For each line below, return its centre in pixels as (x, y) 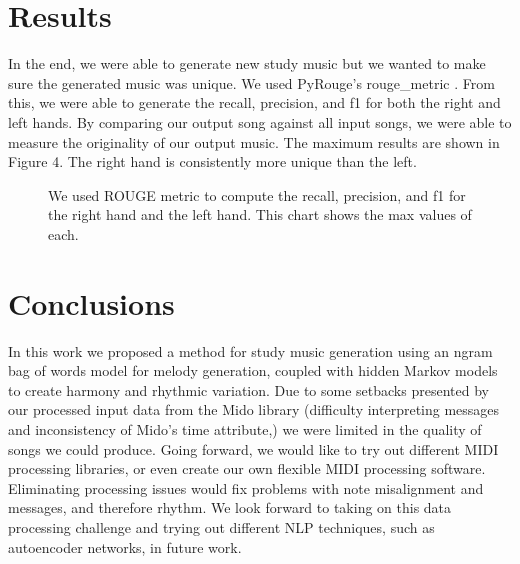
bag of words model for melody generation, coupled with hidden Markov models (253, 370)
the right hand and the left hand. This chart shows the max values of (260, 214)
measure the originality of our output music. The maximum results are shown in (254, 141)
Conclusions (91, 302)
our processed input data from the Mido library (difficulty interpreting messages (254, 409)
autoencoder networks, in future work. (125, 546)
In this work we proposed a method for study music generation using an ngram (250, 350)
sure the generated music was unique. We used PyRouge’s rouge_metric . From (251, 82)
